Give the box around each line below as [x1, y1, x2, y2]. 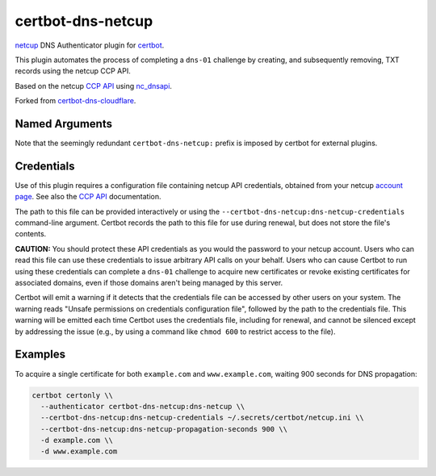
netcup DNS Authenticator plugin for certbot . [15, 40, 165, 50]
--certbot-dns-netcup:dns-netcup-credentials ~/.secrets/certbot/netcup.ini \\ [40, 413, 365, 423]
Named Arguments [15, 117, 113, 131]
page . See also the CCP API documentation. [15, 192, 161, 202]
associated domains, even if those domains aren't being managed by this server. [15, 278, 283, 288]
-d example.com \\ [40, 436, 113, 445]
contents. [15, 229, 47, 239]
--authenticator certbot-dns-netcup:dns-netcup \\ [40, 402, 245, 411]
